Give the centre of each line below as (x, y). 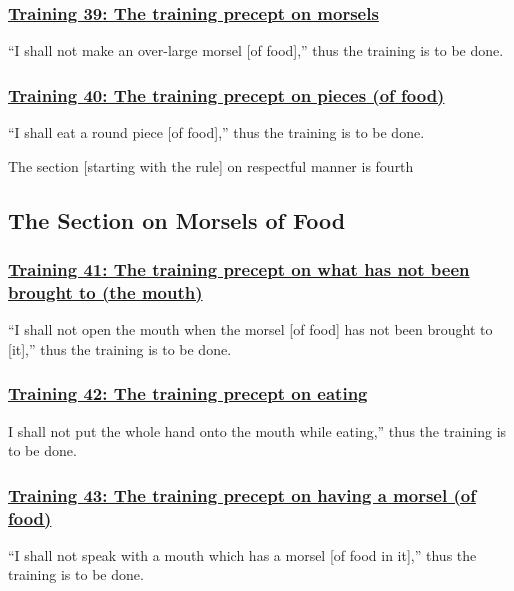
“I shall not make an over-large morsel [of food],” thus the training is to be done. (256, 50)
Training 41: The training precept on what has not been (239, 268)
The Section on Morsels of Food (177, 219)
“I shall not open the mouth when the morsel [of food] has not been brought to (250, 329)
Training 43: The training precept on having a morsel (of (242, 494)
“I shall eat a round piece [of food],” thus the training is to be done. (216, 132)
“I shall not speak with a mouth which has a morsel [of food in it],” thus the (242, 554)
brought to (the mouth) (105, 291)
